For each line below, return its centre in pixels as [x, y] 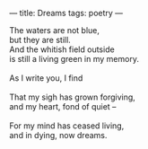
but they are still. [40, 40]
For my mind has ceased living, [67, 126]
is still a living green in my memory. [74, 59]
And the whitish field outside [62, 49]
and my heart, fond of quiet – [63, 106]
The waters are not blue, [55, 30]
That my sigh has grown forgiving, [73, 97]
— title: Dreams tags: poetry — [66, 13]
